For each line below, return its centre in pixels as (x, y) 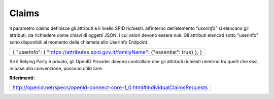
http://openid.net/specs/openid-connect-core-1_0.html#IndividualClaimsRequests (110, 87)
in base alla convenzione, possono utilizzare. (56, 69)
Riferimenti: (22, 78)
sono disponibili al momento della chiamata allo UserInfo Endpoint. (79, 42)
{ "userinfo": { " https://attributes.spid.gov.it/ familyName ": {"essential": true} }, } (107, 52)
